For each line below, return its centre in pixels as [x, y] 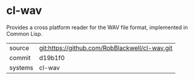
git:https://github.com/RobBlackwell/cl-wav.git [106, 48]
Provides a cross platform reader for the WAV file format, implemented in [97, 27]
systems [21, 67]
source [19, 48]
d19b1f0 [52, 58]
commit [20, 58]
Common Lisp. [25, 33]
